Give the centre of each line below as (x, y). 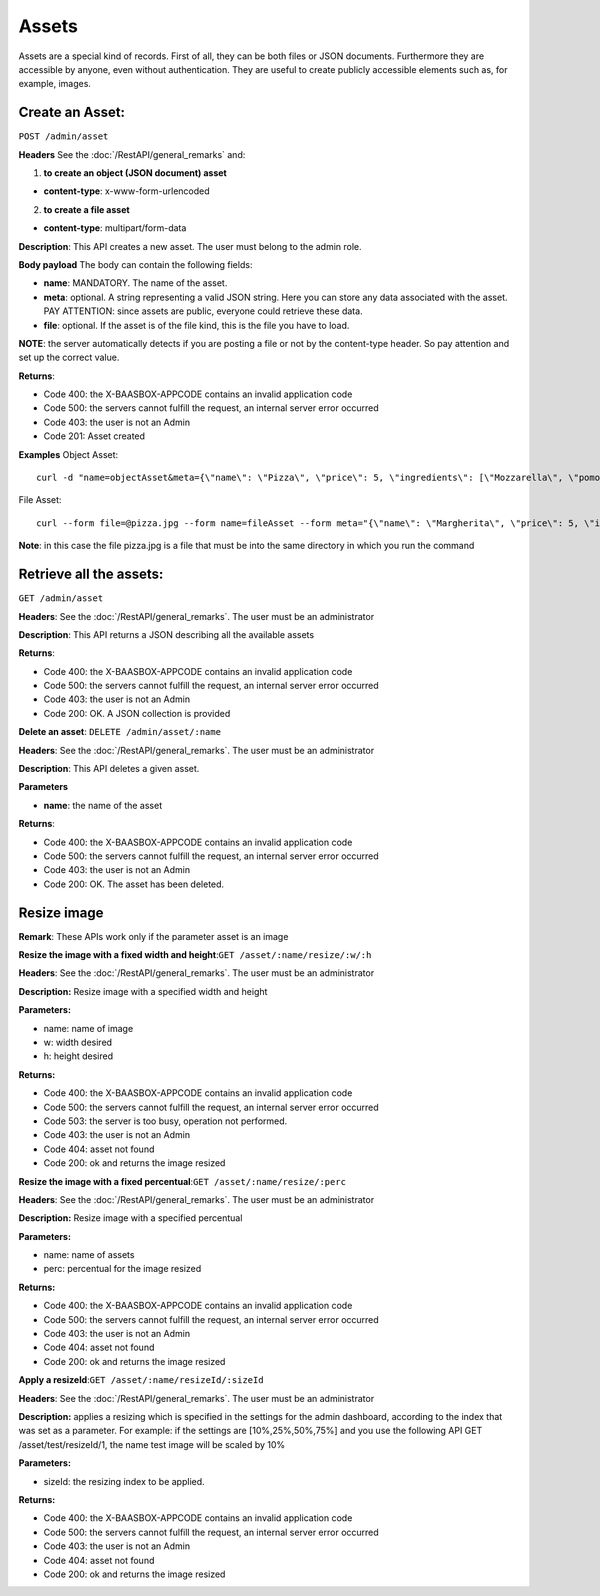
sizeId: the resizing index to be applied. (124, 1481)
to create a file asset (86, 209)
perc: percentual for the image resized (122, 1269)
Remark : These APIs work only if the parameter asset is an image (153, 936)
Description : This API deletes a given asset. (109, 769)
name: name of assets (89, 1255)
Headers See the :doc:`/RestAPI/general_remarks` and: (132, 154)
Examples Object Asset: (68, 454)
